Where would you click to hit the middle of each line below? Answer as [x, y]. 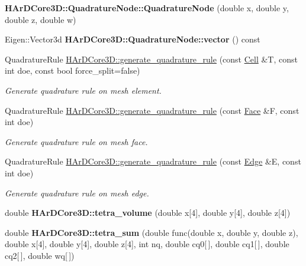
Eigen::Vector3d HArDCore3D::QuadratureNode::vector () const [133, 39]
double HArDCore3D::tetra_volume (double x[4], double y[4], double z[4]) [148, 213]
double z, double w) [41, 19]
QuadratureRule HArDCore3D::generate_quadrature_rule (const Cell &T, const [151, 59]
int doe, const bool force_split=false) [73, 70]
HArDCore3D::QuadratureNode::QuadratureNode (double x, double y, [147, 8]
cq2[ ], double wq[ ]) [40, 255]
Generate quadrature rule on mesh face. [76, 141]
